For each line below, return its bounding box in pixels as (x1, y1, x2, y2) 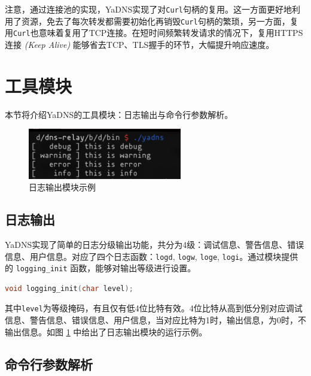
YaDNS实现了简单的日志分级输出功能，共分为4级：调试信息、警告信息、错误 (5, 238, 304, 250)
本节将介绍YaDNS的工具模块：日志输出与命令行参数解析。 (5, 108, 233, 120)
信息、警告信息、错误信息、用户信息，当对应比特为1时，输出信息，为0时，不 (5, 314, 306, 326)
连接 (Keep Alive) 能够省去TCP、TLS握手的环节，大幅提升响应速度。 (5, 38, 275, 50)
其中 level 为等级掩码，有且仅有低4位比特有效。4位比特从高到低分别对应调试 (5, 302, 303, 314)
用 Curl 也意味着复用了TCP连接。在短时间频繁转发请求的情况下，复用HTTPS (5, 26, 303, 39)
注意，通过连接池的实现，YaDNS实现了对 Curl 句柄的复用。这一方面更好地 (5, 3, 292, 15)
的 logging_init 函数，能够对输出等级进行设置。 (5, 262, 196, 274)
